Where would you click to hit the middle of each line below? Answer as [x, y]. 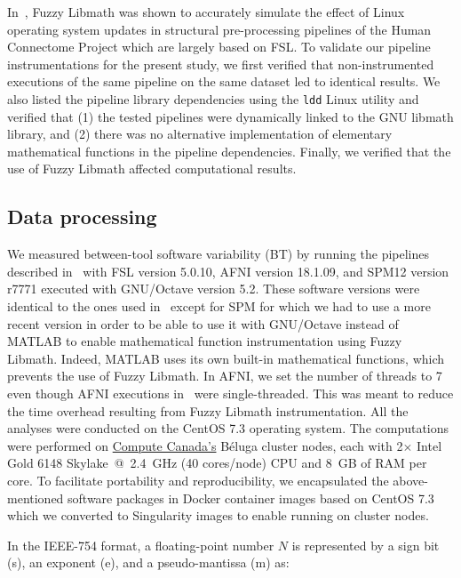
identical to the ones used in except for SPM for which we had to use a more [219, 305]
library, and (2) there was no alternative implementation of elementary [200, 134]
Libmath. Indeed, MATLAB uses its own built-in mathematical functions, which [226, 358]
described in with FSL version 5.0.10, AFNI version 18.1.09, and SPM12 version [228, 271]
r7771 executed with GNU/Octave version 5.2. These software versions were [214, 289]
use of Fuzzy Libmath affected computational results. [152, 169]
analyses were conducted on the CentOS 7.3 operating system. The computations [228, 428]
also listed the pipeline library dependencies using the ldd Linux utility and [213, 98]
